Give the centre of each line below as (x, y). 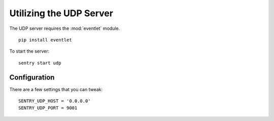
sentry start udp (40, 63)
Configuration (32, 77)
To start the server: (29, 51)
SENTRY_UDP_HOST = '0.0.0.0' (55, 101)
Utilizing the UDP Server (61, 13)
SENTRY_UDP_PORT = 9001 (48, 108)
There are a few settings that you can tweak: (56, 89)
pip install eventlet (45, 40)
